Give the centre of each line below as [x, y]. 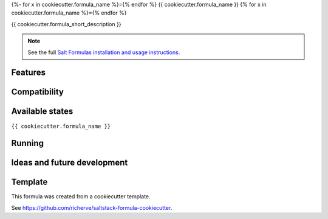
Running [28, 143]
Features [28, 73]
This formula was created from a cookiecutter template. [81, 196]
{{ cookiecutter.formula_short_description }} [66, 24]
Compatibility [37, 92]
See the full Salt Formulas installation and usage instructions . [104, 52]
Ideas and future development [70, 163]
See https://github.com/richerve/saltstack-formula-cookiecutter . [92, 207]
